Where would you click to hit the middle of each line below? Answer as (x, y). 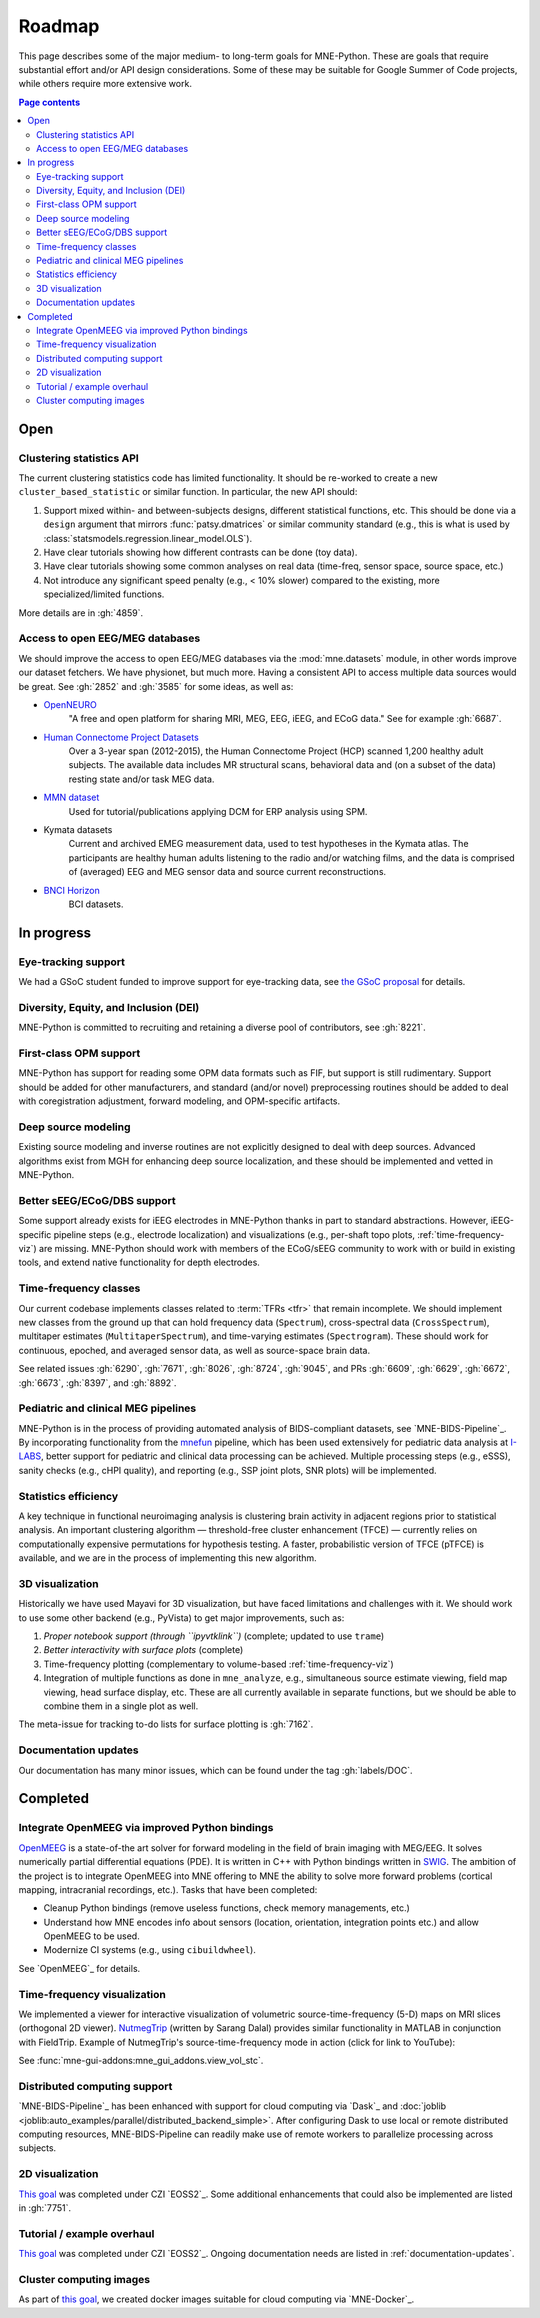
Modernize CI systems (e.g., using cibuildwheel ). (150, 1950)
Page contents (49, 102)
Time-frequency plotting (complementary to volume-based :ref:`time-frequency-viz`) (218, 1664)
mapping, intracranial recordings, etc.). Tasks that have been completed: (168, 1889)
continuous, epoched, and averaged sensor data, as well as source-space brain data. (194, 1350)
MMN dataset (71, 797)
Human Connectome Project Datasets (121, 737)
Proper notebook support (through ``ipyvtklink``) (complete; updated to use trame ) (214, 1636)
